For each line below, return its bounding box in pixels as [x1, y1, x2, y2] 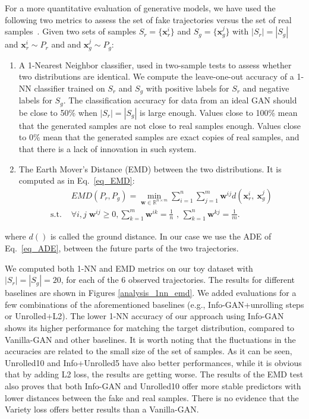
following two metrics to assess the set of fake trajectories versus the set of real [5, 13, 292, 26]
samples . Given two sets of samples [5, 25, 137, 37]
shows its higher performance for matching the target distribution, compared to [5, 321, 295, 333]
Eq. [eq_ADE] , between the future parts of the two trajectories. [5, 242, 239, 254]
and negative [242, 81, 289, 94]
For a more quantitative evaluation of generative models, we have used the [5, 2, 276, 14]
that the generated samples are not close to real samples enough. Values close [18, 119, 301, 131]
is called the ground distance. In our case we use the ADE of [50, 230, 272, 242]
